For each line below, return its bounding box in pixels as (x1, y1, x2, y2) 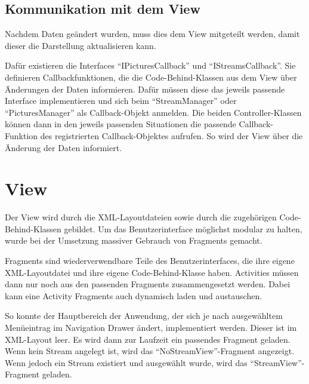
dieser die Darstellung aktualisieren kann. (5, 39, 156, 51)
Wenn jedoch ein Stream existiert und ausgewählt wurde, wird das (5, 356, 248, 368)
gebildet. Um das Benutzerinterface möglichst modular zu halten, (64, 222, 302, 235)
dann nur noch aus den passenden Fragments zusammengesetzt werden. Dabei (5, 278, 291, 290)
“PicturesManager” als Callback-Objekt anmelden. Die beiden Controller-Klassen (5, 106, 302, 118)
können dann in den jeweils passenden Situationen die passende (5, 118, 236, 130)
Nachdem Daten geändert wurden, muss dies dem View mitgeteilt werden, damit (5, 27, 300, 40)
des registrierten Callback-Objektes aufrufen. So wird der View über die (40, 129, 303, 142)
